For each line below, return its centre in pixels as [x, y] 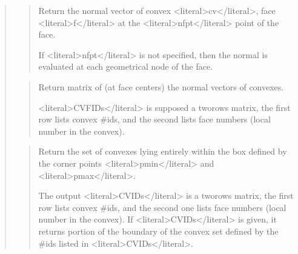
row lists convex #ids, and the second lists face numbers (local [154, 119]
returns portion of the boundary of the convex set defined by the [158, 231]
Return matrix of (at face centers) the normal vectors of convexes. [161, 86]
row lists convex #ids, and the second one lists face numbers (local [162, 207]
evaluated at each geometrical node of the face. [125, 66]
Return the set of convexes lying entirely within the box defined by [163, 151]
